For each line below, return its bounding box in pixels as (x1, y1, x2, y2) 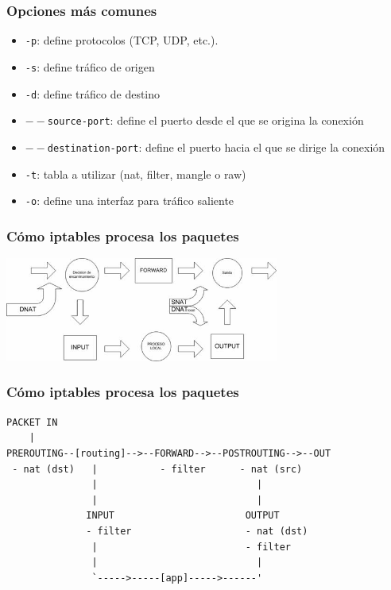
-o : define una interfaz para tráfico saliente (25, 192, 234, 209)
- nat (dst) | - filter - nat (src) (12, 463, 303, 475)
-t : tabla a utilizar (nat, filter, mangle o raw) (25, 165, 246, 182)
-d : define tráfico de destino (25, 85, 161, 102)
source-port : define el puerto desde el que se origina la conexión (47, 112, 364, 129)
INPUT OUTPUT (86, 510, 280, 522)
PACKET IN (6, 416, 58, 428)
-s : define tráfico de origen (25, 58, 155, 75)
